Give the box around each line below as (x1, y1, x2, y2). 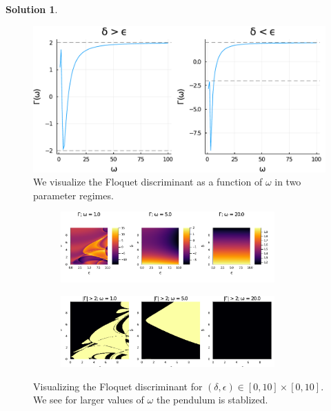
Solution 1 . (6, 2, 58, 16)
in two (274, 174, 301, 189)
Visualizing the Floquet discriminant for (33, 379, 203, 393)
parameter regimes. (33, 188, 114, 202)
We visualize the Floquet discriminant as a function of (33, 174, 263, 189)
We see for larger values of (33, 392, 144, 407)
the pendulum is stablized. (156, 392, 268, 407)
